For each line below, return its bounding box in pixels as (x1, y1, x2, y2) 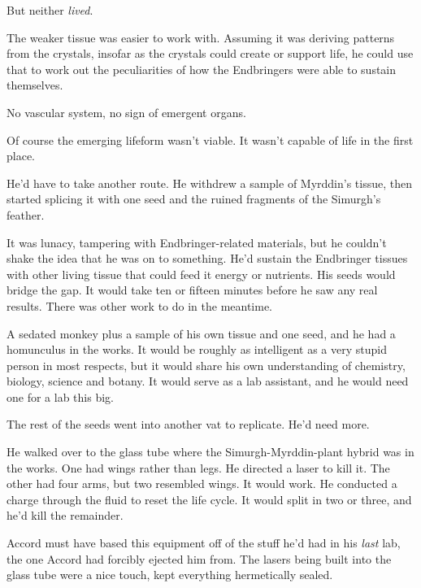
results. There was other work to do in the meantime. (7, 297, 273, 314)
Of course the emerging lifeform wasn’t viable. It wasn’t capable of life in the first (7, 131, 414, 148)
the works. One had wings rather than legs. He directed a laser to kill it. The (7, 459, 390, 476)
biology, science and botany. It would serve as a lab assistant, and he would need (7, 372, 409, 390)
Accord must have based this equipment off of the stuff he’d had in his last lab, (7, 534, 401, 551)
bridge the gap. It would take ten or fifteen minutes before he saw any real (7, 281, 378, 298)
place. (7, 147, 35, 164)
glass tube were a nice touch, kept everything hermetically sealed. (7, 566, 333, 583)
